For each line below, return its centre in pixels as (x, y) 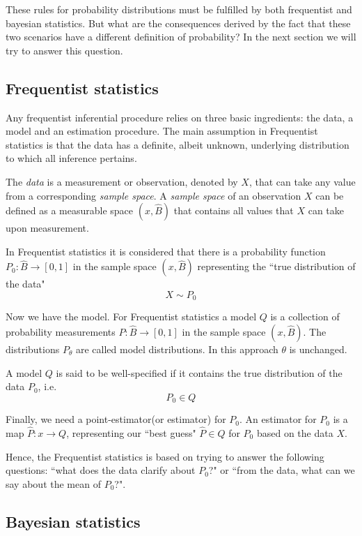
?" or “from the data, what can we (282, 470)
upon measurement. (47, 228)
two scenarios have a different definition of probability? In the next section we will (181, 37)
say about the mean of (53, 483)
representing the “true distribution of (276, 266)
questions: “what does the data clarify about (101, 470)
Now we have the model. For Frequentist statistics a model (131, 317)
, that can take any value (302, 181)
